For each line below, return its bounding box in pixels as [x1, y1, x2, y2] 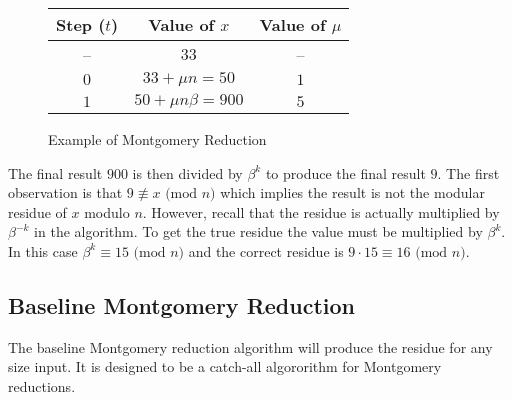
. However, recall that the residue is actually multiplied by [142, 201, 500, 222]
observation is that [8, 182, 123, 203]
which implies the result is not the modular [220, 182, 485, 203]
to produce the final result [265, 162, 426, 183]
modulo [84, 201, 130, 222]
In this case [8, 240, 78, 261]
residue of [8, 201, 67, 222]
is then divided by [132, 162, 243, 183]
